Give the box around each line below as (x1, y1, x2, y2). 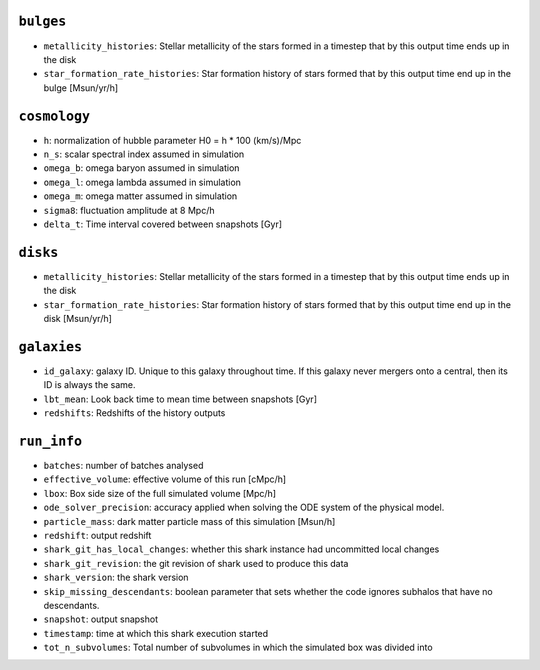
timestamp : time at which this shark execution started (43, 627, 269, 639)
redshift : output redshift (43, 529, 152, 541)
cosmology (18, 108, 90, 124)
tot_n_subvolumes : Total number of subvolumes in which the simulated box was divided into (43, 641, 434, 654)
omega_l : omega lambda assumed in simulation (43, 176, 242, 188)
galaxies (18, 338, 83, 355)
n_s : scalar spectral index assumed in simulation (43, 148, 245, 160)
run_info (18, 433, 83, 449)
